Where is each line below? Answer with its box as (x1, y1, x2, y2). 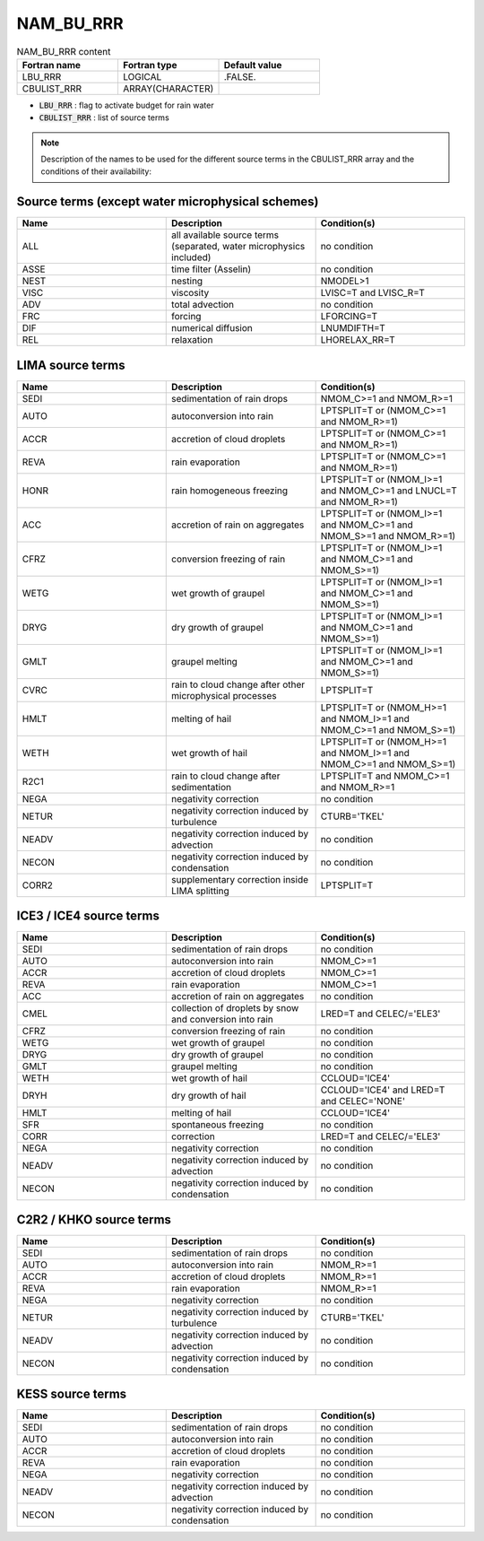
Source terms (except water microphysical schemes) (16, 194, 319, 210)
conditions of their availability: (40, 166, 152, 177)
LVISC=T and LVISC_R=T (320, 287, 425, 300)
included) (171, 251, 212, 264)
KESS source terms (16, 1387, 127, 1402)
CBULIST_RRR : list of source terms (39, 112, 169, 123)
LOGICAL (122, 70, 162, 83)
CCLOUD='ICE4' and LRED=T (320, 1084, 445, 1096)
